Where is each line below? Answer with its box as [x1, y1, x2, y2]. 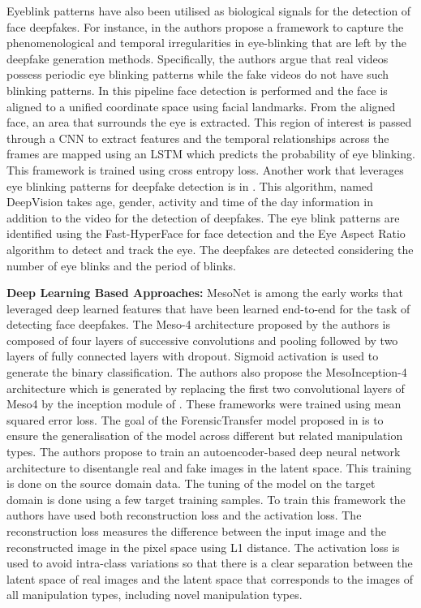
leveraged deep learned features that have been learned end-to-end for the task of [6, 300, 410, 317]
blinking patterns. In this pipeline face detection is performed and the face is [6, 81, 388, 98]
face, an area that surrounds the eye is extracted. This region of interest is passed [6, 114, 412, 131]
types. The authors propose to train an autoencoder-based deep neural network [6, 443, 401, 460]
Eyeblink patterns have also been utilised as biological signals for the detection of [6, 2, 411, 19]
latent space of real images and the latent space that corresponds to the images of [6, 570, 414, 587]
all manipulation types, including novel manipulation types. [6, 586, 303, 603]
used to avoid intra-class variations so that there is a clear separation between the [6, 554, 413, 571]
